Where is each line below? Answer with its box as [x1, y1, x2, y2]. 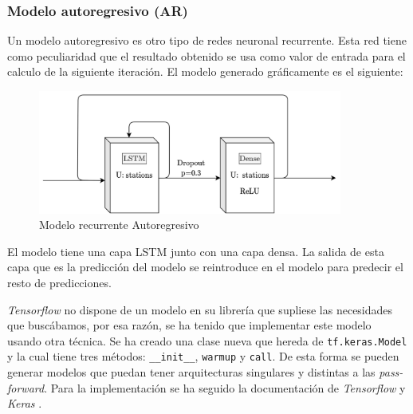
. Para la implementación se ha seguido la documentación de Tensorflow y [44, 379, 406, 396]
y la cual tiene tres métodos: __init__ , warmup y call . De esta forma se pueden [7, 348, 399, 365]
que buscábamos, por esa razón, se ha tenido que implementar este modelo [7, 317, 372, 333]
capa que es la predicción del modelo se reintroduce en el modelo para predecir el [7, 258, 403, 275]
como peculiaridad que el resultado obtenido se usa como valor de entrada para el [7, 47, 406, 64]
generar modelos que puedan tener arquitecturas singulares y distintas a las [7, 364, 376, 380]
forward [7, 379, 45, 396]
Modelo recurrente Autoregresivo [39, 216, 199, 233]
